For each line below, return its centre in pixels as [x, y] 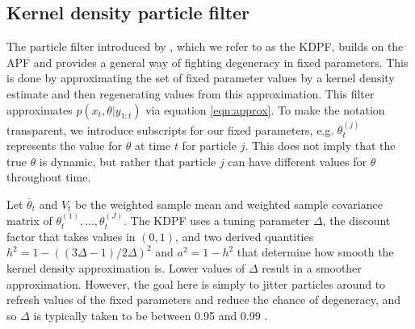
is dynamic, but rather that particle [128, 161]
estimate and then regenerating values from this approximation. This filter [191, 93]
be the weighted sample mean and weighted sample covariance [229, 204]
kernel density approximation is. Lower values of [126, 267]
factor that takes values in [71, 236]
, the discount [356, 221]
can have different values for [297, 161]
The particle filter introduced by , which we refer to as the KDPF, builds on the [205, 46]
